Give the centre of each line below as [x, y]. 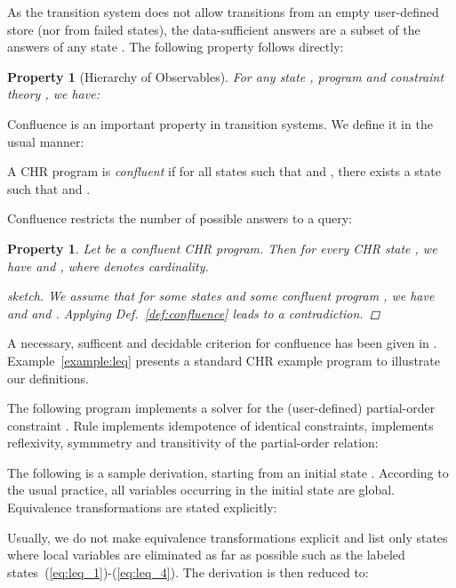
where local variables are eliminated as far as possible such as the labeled [206, 555]
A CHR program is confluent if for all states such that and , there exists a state [224, 171]
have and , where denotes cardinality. [108, 266]
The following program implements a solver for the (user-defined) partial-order [221, 408]
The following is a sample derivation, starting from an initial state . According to [228, 472]
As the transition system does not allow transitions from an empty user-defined [223, 12]
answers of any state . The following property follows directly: [176, 47]
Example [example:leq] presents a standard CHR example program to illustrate [224, 360]
